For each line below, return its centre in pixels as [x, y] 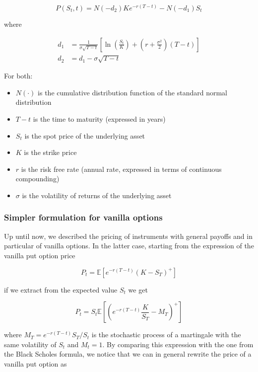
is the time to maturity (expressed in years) [99, 119]
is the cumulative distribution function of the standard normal [132, 92]
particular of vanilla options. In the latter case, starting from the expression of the [129, 246]
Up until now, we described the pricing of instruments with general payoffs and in [128, 236]
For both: [18, 76]
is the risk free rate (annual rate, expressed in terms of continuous [121, 169]
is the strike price [50, 152]
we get [138, 289]
